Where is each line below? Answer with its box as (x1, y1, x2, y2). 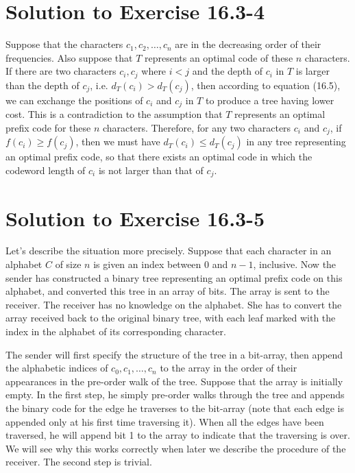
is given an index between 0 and (93, 257, 228, 271)
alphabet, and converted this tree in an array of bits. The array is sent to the (5, 284, 330, 298)
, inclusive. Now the (253, 257, 336, 271)
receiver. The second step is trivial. (5, 454, 152, 469)
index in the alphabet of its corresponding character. (5, 324, 226, 338)
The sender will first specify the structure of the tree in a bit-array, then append (5, 347, 343, 361)
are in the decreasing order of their (175, 37, 321, 51)
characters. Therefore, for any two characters (102, 120, 291, 134)
